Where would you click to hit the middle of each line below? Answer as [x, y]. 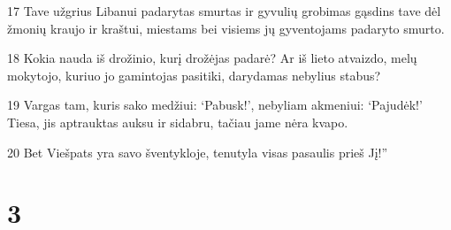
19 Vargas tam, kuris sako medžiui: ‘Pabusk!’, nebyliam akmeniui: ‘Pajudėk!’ [215, 105]
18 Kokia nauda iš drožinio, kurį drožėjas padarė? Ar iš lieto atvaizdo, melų [212, 58]
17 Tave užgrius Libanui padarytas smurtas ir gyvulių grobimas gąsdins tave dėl [224, 11]
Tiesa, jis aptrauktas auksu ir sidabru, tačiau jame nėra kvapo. [178, 122]
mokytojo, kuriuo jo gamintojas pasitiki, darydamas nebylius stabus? [194, 75]
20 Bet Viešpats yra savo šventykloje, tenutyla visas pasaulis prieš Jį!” [198, 152]
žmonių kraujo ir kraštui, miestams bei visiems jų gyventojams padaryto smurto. [226, 28]
